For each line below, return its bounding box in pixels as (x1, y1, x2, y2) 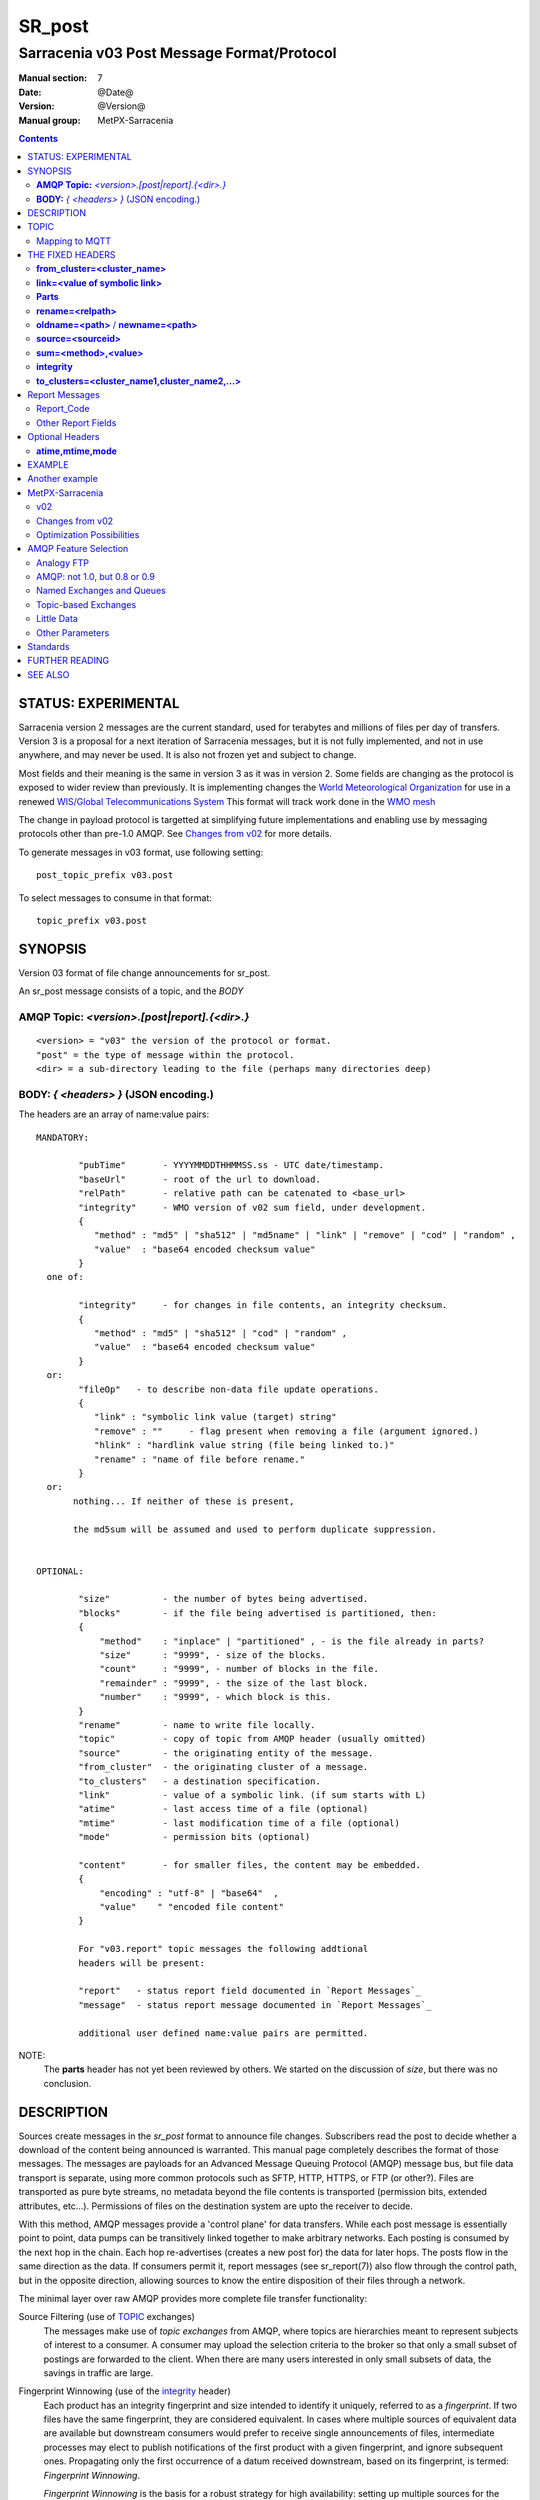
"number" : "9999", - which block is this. (99, 1691, 332, 1703)
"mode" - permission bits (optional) (78, 1831, 311, 1843)
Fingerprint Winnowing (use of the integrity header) (18, 2385, 232, 2397)
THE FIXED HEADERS (27, 249, 116, 261)
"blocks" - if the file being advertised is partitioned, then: (78, 1607, 437, 1619)
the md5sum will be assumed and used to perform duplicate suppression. (73, 1523, 437, 1535)
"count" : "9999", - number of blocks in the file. (99, 1663, 379, 1675)
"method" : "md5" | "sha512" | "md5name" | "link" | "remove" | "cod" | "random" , (93, 1230, 517, 1241)
